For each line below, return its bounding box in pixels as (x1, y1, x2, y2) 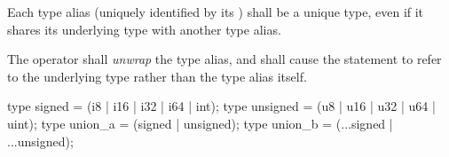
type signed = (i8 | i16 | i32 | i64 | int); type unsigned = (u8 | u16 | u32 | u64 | (7, 97, 436, 115)
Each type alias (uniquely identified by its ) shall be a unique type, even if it (7, 3, 424, 20)
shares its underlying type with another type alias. (7, 20, 281, 38)
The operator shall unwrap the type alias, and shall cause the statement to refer (7, 50, 442, 68)
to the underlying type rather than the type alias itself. (7, 67, 307, 85)
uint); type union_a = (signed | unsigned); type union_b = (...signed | (7, 114, 393, 132)
